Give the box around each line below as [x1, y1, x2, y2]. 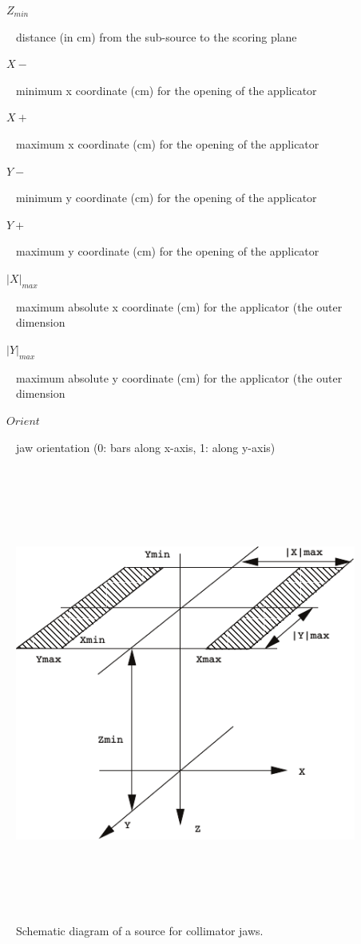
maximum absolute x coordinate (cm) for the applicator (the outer [16, 298, 343, 315]
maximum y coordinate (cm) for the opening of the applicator [16, 243, 319, 260]
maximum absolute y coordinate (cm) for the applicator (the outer [16, 369, 343, 386]
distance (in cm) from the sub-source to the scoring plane [16, 28, 297, 45]
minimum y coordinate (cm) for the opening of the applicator [16, 189, 317, 206]
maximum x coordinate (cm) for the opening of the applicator [16, 135, 319, 152]
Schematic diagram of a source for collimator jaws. [16, 922, 264, 938]
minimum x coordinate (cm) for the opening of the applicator [16, 81, 317, 98]
